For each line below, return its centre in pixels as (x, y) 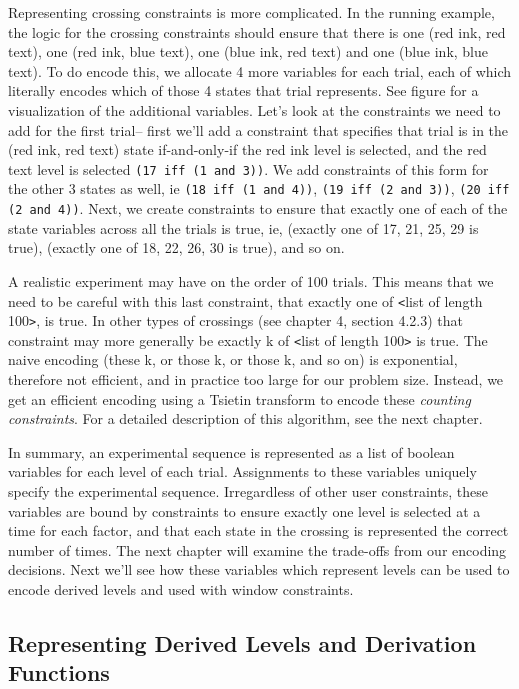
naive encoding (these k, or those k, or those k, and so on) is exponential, (233, 359)
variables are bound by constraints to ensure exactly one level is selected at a (244, 510)
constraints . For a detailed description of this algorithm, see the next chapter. (245, 418)
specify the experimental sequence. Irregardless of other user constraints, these (248, 491)
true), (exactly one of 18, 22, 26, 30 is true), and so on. (176, 247)
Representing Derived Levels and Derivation (242, 642)
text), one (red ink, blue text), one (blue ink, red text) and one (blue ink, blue (248, 51)
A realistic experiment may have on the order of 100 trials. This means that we (251, 280)
